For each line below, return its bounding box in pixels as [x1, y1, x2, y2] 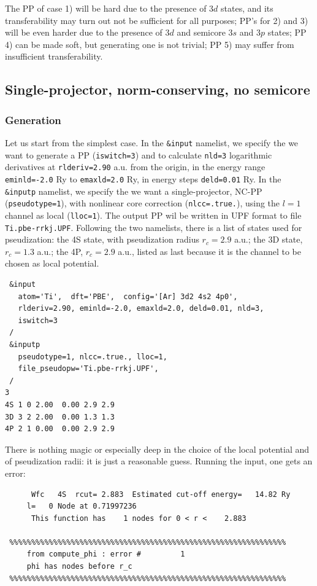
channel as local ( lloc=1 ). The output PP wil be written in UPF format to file [5, 208, 302, 221]
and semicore [177, 26, 226, 39]
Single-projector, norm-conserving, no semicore [5, 80, 310, 99]
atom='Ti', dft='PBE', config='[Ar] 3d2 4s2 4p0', [18, 292, 238, 301]
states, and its [221, 2, 273, 14]
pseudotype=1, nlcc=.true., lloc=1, [18, 352, 167, 361]
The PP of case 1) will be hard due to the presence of [5, 2, 207, 14]
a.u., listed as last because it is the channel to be [118, 244, 301, 257]
